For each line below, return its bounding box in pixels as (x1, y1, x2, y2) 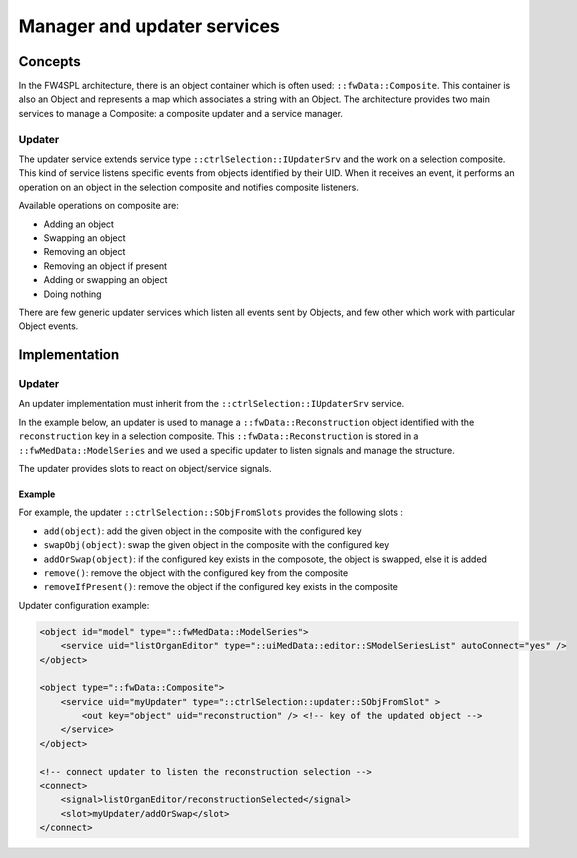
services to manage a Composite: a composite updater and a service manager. (18, 107, 344, 119)
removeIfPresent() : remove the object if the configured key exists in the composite (43, 581, 399, 593)
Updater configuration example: (18, 599, 150, 611)
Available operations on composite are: (18, 200, 179, 212)
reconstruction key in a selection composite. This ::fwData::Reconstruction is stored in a (18, 430, 419, 442)
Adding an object (43, 218, 115, 230)
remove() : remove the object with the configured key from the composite (43, 566, 349, 579)
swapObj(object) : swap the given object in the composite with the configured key (43, 539, 390, 551)
